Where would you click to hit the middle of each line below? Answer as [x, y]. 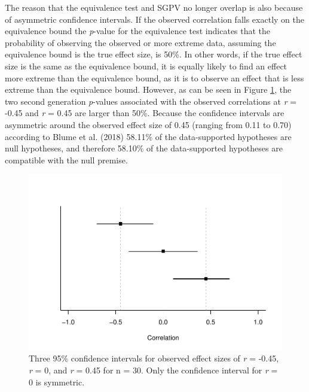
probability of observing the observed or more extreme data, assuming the [140, 42]
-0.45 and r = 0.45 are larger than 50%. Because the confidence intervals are [145, 113]
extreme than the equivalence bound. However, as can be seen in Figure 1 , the [148, 89]
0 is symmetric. [57, 382]
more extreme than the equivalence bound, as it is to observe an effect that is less [154, 78]
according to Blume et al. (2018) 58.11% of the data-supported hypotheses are [148, 136]
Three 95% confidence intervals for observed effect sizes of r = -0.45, [154, 358]
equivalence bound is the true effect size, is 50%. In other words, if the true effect [154, 54]
